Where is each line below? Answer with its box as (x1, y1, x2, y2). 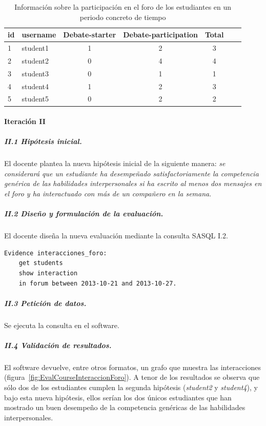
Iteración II (4, 116, 46, 127)
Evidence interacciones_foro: (4, 249, 107, 257)
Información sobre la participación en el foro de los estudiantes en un (14, 2, 232, 12)
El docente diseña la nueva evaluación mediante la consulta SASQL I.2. (4, 230, 228, 241)
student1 (22, 43, 49, 53)
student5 (22, 93, 49, 104)
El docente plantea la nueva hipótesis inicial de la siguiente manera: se (4, 158, 226, 169)
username (22, 29, 56, 40)
